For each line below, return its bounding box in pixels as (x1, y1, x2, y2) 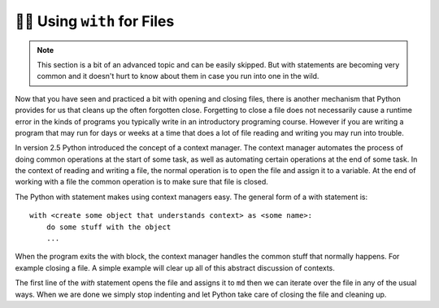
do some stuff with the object (46, 222, 172, 232)
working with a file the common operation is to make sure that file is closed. (15, 177, 268, 187)
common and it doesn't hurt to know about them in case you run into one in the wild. (37, 72, 319, 81)
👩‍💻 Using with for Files (15, 12, 175, 30)
